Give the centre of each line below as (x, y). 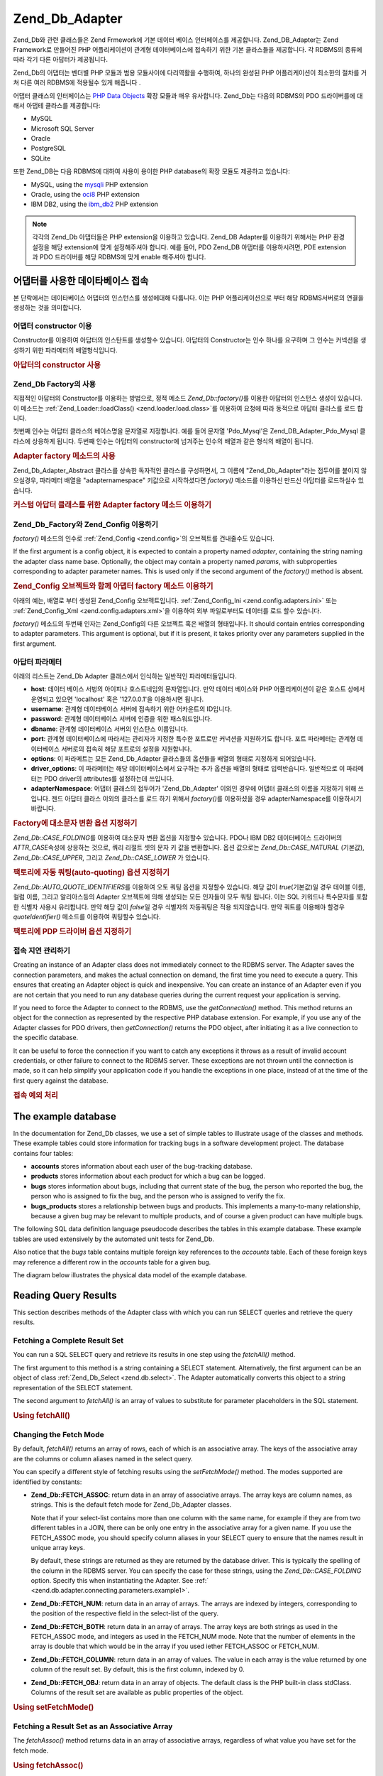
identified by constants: (48, 1482)
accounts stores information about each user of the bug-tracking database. (142, 1166)
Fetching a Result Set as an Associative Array (93, 1726)
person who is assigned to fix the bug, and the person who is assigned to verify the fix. (158, 1196)
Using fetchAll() (42, 1415)
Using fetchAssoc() (48, 1765)
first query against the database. (61, 1081)
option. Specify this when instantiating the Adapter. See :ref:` (120, 1581)
